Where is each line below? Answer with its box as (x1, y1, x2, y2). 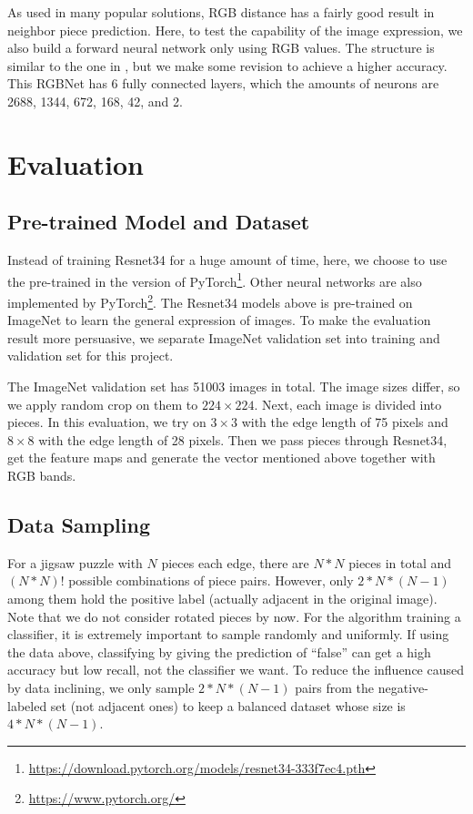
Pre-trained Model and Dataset (7, 208, 310, 236)
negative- (377, 677, 428, 697)
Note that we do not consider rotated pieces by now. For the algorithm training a (7, 606, 461, 626)
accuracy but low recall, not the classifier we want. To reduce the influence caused (7, 660, 464, 679)
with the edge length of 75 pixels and (241, 412, 448, 432)
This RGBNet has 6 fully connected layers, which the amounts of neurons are (7, 74, 439, 93)
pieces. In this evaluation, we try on (7, 412, 206, 432)
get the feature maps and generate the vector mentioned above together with (7, 448, 436, 467)
